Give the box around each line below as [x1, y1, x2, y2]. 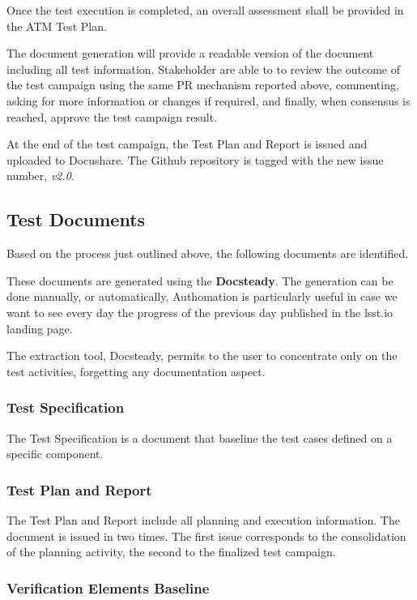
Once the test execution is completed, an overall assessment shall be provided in [6, 2, 404, 18]
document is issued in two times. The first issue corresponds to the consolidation [6, 527, 406, 544]
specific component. [6, 445, 104, 462]
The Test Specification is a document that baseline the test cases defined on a [6, 429, 393, 446]
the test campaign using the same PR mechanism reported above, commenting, [6, 76, 399, 93]
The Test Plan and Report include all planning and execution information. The [6, 511, 400, 528]
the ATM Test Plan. [6, 17, 107, 34]
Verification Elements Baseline [6, 577, 210, 598]
